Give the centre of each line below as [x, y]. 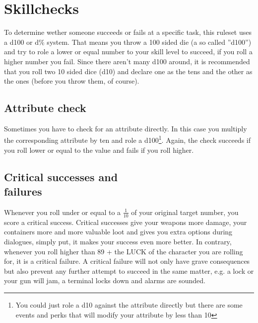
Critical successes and [61, 176]
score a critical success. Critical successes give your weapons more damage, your [126, 222]
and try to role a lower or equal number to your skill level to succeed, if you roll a [128, 52]
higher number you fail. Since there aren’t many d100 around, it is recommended [127, 61]
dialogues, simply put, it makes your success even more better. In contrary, [118, 241]
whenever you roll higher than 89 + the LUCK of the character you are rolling [124, 251]
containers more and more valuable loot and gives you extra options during [118, 232]
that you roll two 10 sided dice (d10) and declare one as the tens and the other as [128, 71]
